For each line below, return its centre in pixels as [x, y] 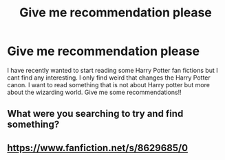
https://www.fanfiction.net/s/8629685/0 [97, 148]
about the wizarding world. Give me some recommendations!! [94, 92]
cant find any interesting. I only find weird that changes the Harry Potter [109, 78]
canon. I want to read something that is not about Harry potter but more [108, 84]
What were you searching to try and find [95, 114]
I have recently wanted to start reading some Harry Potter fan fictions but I [112, 70]
